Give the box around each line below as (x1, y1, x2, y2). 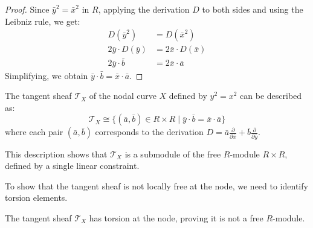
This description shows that (5, 147, 108, 160)
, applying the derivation (98, 3, 190, 15)
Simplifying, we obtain (5, 69, 88, 81)
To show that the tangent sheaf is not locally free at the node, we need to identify (5, 179, 308, 192)
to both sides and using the (202, 3, 303, 15)
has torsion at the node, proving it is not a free (89, 211, 263, 224)
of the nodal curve (89, 89, 156, 102)
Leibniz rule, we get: (5, 14, 80, 27)
